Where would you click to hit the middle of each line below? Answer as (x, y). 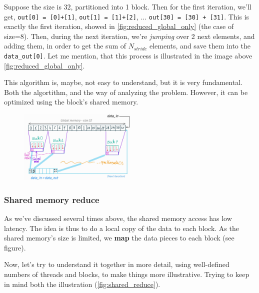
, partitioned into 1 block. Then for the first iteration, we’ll (161, 6)
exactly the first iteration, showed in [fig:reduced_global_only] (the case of (119, 26)
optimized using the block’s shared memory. (71, 102)
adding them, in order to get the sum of (65, 46)
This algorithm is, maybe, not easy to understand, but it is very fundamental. (123, 82)
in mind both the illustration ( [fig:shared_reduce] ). (82, 284)
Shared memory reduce (52, 199)
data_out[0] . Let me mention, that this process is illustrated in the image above (128, 56)
